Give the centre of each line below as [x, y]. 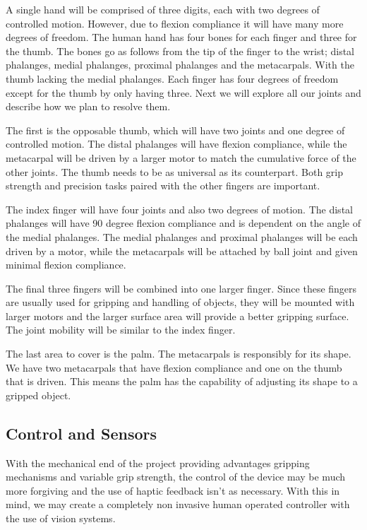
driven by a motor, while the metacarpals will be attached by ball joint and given [182, 251]
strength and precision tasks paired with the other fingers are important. [163, 185]
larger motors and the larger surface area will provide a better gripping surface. [178, 316]
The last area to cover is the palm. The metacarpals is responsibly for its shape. [179, 354]
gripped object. [38, 395]
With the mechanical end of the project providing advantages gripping [158, 463]
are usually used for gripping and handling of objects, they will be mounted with [180, 302]
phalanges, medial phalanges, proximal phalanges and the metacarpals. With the [180, 65]
